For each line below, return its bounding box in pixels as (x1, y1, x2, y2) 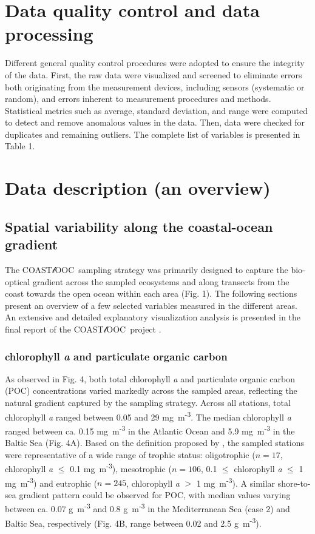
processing (5, 21, 93, 46)
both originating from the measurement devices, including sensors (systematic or (5, 80, 305, 93)
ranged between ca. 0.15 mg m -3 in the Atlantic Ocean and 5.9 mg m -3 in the (5, 422, 295, 437)
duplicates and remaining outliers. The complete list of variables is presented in (5, 127, 300, 140)
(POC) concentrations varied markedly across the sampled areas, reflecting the (5, 384, 297, 397)
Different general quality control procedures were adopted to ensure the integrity (5, 56, 305, 69)
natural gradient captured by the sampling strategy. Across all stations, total (5, 396, 291, 408)
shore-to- (277, 476, 311, 489)
